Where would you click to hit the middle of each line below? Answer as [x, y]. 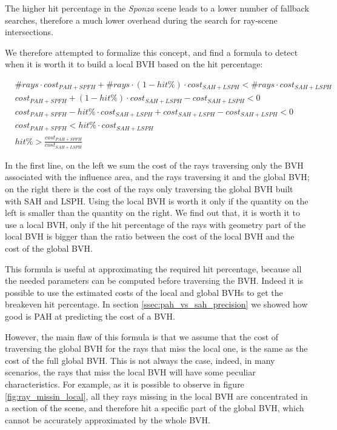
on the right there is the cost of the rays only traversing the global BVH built [149, 189]
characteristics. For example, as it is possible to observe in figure [125, 384]
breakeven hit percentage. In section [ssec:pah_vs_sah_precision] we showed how [156, 304]
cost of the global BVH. [49, 248]
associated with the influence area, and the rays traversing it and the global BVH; [157, 177]
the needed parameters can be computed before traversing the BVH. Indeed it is [154, 281]
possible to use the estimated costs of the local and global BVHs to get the [144, 292]
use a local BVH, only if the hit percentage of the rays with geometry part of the [155, 224]
